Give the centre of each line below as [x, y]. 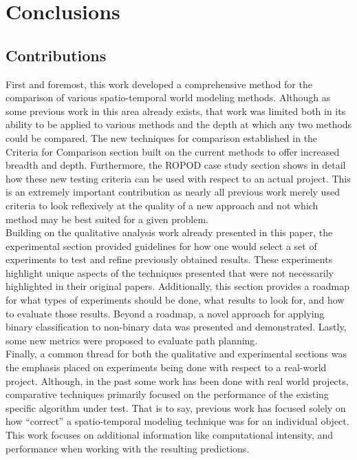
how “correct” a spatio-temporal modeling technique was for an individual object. [177, 421]
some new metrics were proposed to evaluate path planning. [132, 340]
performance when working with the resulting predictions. [128, 448]
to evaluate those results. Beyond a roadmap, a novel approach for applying [165, 313]
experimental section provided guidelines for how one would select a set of [161, 245]
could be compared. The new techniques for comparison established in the [162, 137]
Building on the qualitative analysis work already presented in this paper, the [169, 232]
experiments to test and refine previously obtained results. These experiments [169, 259]
